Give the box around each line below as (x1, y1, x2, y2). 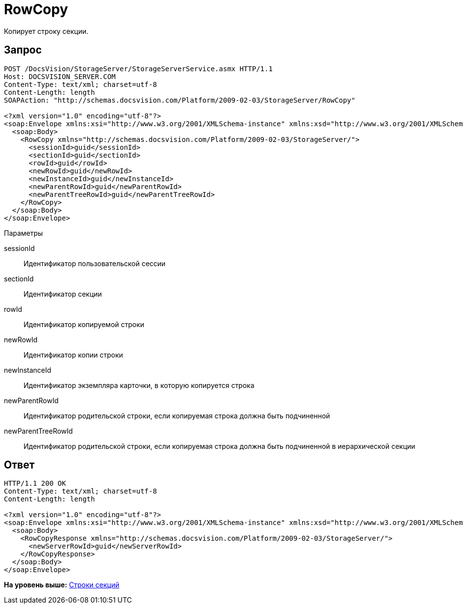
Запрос (4, 44, 42, 56)
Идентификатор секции (24, 289, 102, 298)
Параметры (4, 228, 43, 237)
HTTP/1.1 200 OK (4, 479, 66, 488)
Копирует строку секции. (4, 27, 89, 35)
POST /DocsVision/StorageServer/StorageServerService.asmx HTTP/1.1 (4, 64, 273, 73)
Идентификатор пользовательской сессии (24, 259, 166, 268)
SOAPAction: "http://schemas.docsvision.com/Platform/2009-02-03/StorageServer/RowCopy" (4, 96, 356, 104)
